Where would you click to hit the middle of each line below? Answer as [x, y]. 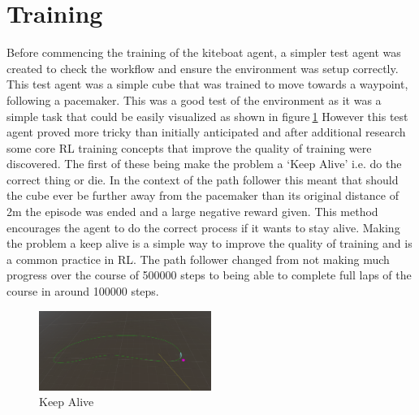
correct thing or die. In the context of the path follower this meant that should [203, 179]
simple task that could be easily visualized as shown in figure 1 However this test [207, 116]
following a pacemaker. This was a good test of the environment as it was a [194, 99]
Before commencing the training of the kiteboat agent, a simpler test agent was [204, 52]
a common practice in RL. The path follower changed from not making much [198, 259]
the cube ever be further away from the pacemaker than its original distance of [203, 195]
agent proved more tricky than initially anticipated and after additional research [206, 132]
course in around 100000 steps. [83, 291]
